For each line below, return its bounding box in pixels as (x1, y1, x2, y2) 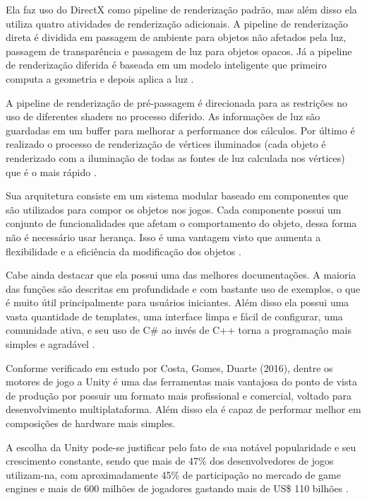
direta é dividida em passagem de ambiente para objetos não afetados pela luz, (6, 30, 347, 45)
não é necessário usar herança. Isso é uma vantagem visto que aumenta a (6, 229, 321, 244)
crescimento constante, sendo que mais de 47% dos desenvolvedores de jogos (6, 453, 334, 468)
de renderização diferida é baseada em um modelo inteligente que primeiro (6, 57, 327, 72)
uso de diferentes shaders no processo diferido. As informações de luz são (6, 109, 320, 124)
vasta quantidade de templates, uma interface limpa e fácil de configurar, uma (6, 308, 343, 323)
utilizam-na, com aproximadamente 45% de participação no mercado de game (6, 467, 341, 482)
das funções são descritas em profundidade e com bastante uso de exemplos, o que (6, 281, 361, 296)
